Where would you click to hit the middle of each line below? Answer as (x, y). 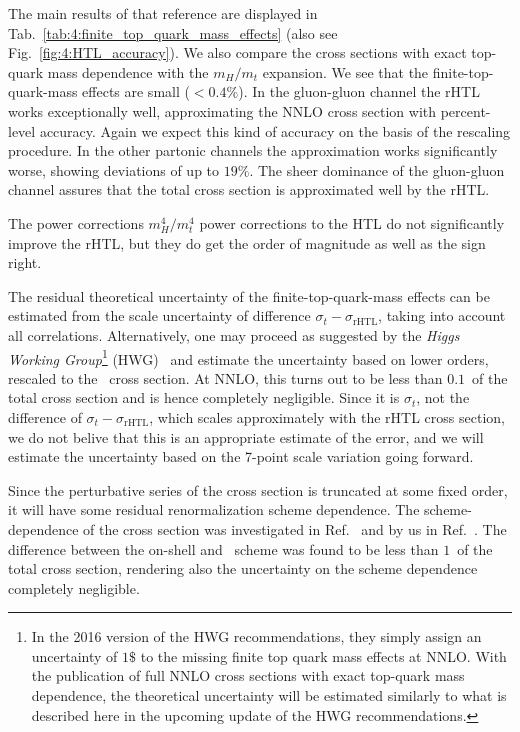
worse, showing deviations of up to (114, 169)
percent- (465, 110)
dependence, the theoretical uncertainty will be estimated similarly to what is (269, 695)
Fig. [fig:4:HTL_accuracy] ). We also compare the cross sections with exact (237, 52)
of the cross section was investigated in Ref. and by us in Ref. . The (295, 528)
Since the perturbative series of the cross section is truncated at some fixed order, (258, 489)
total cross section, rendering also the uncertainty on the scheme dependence (243, 568)
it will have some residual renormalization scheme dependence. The (214, 509)
